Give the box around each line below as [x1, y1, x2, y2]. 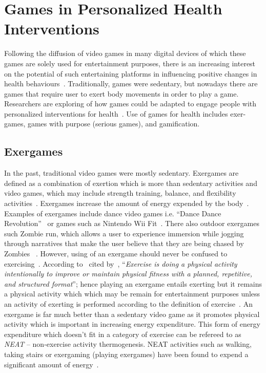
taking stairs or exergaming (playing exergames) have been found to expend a [4, 348, 249, 359]
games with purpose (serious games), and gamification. [27, 118, 200, 129]
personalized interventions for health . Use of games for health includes [4, 108, 228, 119]
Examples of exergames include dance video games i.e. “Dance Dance [4, 208, 221, 218]
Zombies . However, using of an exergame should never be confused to [4, 248, 228, 259]
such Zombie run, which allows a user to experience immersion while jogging [4, 228, 244, 238]
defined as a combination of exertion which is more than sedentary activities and [4, 177, 257, 188]
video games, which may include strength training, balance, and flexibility [4, 188, 236, 198]
